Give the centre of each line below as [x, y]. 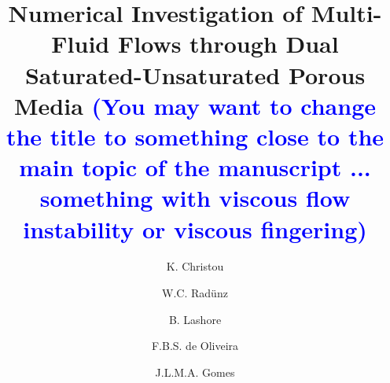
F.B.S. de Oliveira [195, 346]
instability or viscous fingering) [195, 228]
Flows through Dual [228, 44]
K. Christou [195, 266]
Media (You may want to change [195, 105]
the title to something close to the [195, 136]
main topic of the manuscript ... [195, 167]
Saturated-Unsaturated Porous [195, 74]
